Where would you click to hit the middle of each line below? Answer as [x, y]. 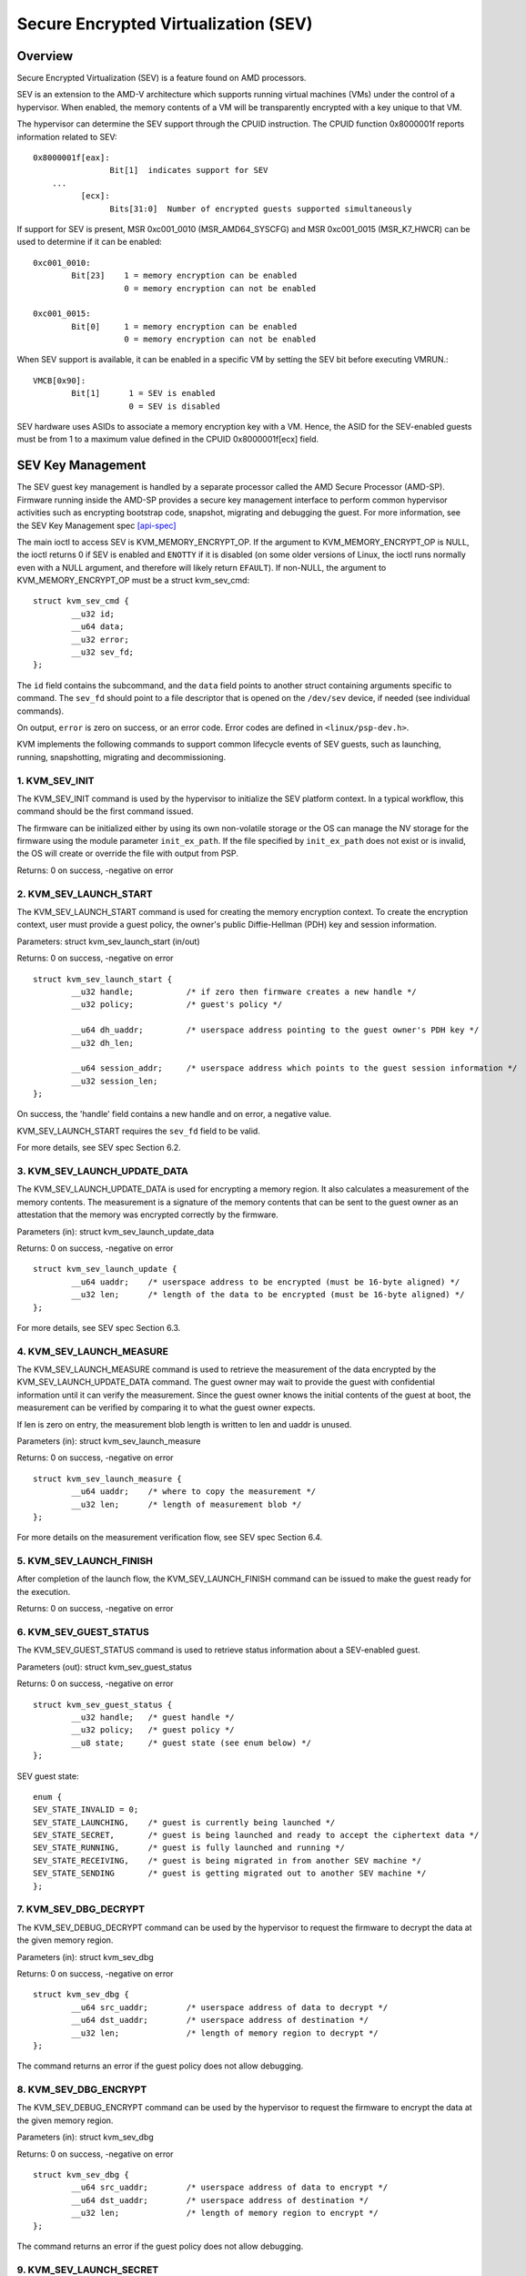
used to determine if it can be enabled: [90, 242]
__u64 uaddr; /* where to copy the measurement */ [194, 1492]
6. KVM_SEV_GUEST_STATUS [83, 1632]
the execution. [44, 1591]
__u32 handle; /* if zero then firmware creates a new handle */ [244, 991]
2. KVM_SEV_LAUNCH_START [85, 894]
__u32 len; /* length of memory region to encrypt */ [225, 2213]
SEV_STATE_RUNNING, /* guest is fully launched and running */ [189, 1848]
